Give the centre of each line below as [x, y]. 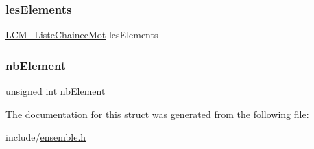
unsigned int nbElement [56, 91]
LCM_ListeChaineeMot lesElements [82, 35]
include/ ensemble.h [46, 137]
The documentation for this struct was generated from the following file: [157, 114]
